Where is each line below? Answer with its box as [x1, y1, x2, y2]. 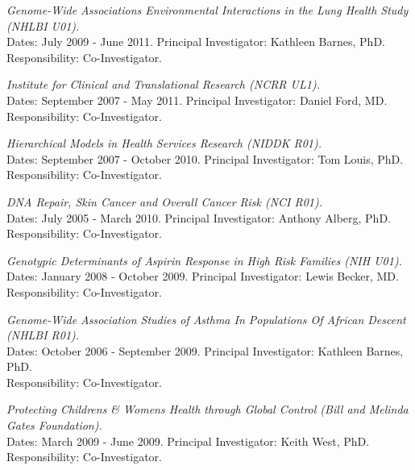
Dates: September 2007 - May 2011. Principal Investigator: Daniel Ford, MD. [6, 91, 388, 108]
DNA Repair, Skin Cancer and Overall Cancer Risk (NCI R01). [6, 193, 323, 210]
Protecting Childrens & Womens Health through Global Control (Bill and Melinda [6, 401, 409, 418]
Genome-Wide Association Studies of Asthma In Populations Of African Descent [6, 310, 406, 327]
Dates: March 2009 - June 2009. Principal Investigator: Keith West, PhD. [6, 432, 370, 449]
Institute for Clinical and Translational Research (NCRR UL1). [6, 76, 320, 93]
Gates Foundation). [6, 417, 102, 434]
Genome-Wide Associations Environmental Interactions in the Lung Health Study [6, 2, 409, 18]
